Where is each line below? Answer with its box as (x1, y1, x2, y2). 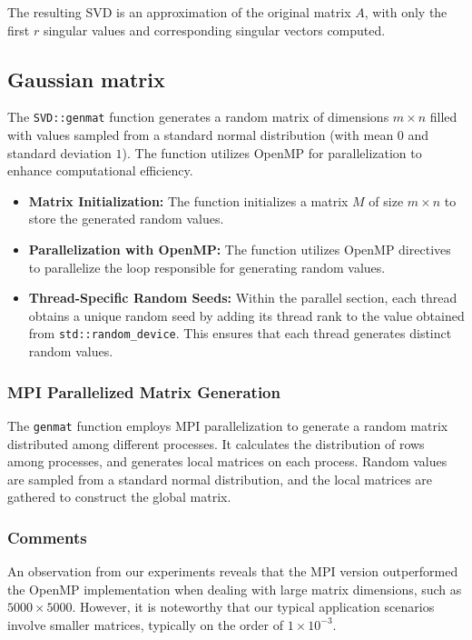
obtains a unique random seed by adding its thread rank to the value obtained (28, 305, 465, 325)
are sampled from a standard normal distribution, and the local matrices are (7, 469, 433, 488)
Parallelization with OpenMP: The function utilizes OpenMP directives (28, 240, 451, 259)
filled (429, 107, 457, 126)
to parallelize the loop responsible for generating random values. (28, 257, 386, 276)
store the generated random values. (28, 209, 224, 228)
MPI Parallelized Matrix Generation (7, 380, 280, 403)
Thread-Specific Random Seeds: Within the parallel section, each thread (28, 288, 457, 307)
